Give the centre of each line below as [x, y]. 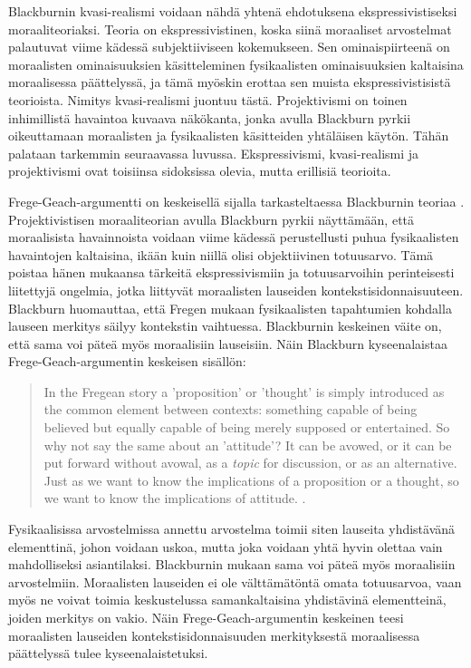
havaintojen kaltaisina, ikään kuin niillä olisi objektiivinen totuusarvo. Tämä [221, 254]
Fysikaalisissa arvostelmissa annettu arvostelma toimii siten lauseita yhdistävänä [232, 529]
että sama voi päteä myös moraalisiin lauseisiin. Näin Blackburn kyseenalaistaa [228, 343]
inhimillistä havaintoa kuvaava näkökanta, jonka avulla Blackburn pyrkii [210, 117]
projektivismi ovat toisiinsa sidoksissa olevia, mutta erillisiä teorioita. [200, 171]
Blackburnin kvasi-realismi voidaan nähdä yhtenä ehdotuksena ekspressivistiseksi [233, 11]
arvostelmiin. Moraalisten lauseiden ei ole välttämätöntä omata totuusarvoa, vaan [235, 581]
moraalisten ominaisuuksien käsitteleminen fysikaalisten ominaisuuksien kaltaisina [236, 64]
